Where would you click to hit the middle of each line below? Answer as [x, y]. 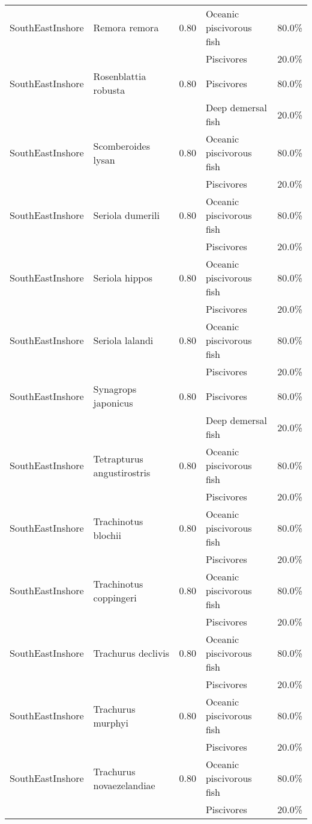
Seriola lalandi [123, 340]
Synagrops [115, 389]
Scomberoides [121, 146]
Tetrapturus [118, 458]
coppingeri [115, 597]
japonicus [113, 403]
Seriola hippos [123, 278]
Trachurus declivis [131, 653]
